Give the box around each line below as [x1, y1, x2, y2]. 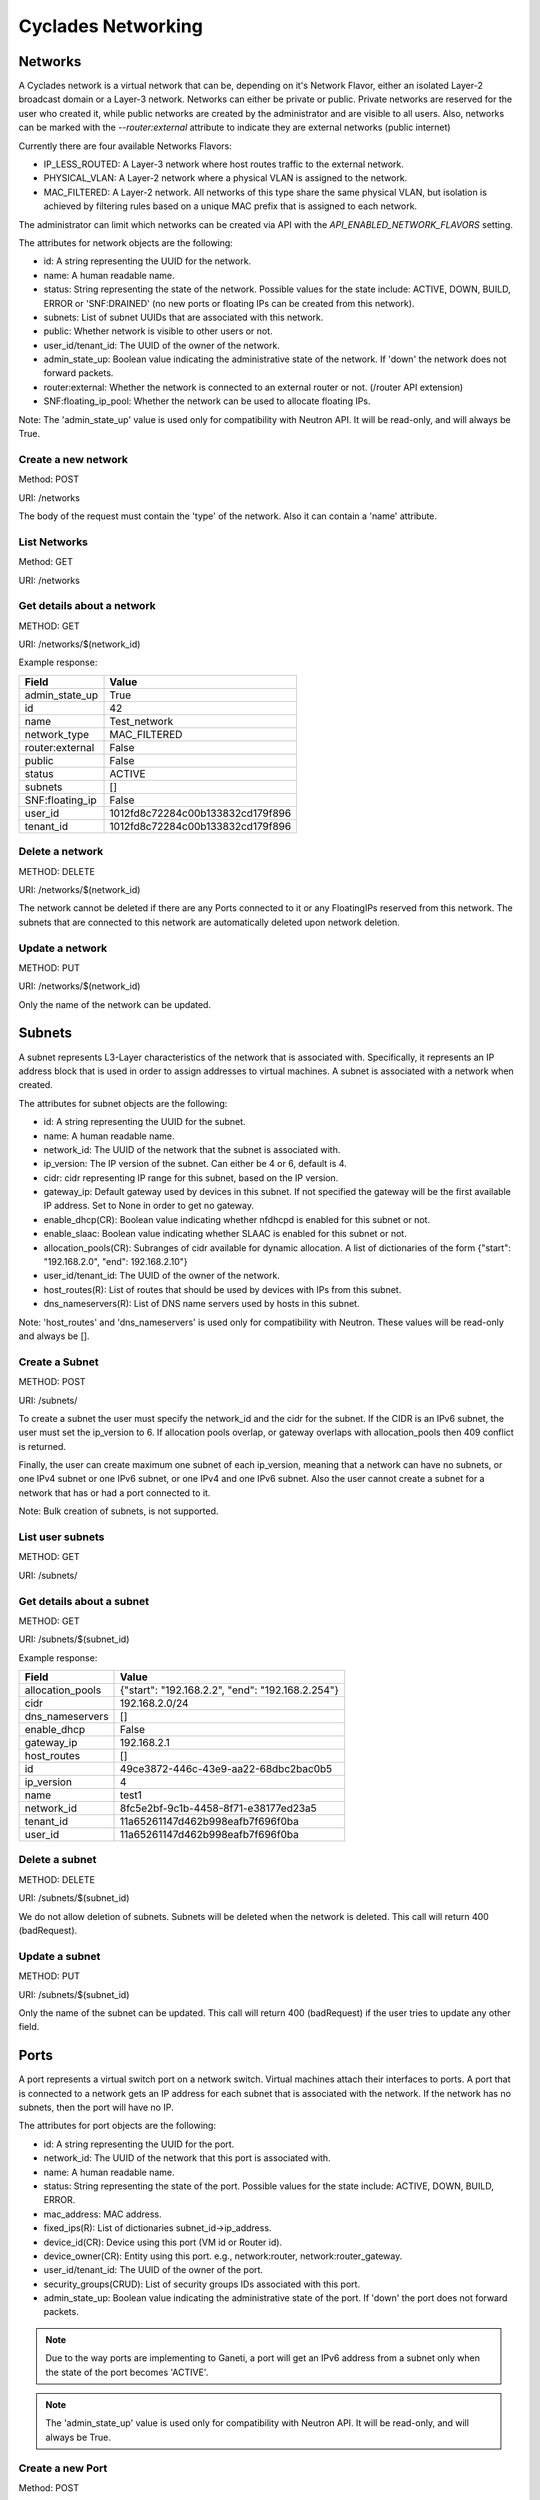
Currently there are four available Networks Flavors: [18, 140, 232, 152]
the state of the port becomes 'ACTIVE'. [45, 2366, 209, 2378]
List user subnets [18, 1530, 105, 1544]
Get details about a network [18, 599, 157, 613]
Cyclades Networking [18, 15, 204, 37]
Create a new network [18, 452, 129, 466]
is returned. [18, 1440, 67, 1452]
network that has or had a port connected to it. [18, 1486, 211, 1499]
